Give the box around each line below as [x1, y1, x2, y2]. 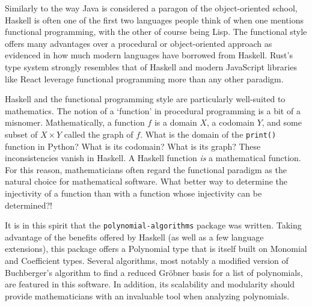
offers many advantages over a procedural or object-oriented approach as [5, 37, 272, 49]
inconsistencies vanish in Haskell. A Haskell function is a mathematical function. [5, 151, 301, 164]
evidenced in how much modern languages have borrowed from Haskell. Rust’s [5, 49, 293, 61]
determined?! [5, 198, 52, 211]
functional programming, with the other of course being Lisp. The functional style [5, 25, 307, 38]
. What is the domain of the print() [140, 127, 277, 140]
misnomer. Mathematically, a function [5, 116, 145, 129]
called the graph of [64, 127, 133, 140]
